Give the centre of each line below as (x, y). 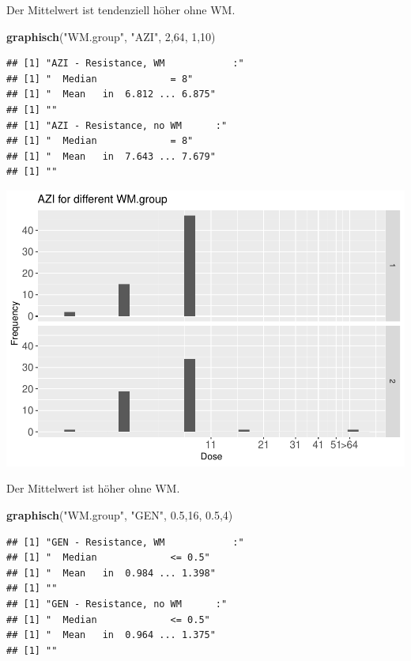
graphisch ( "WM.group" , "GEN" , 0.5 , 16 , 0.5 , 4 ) (120, 515)
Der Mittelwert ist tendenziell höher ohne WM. (121, 9)
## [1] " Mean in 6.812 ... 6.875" (111, 94)
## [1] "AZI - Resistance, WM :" (125, 64)
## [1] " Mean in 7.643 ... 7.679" (111, 156)
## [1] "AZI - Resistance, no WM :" (117, 125)
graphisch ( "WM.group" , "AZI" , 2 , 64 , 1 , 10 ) (111, 36)
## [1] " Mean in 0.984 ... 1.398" (111, 573)
